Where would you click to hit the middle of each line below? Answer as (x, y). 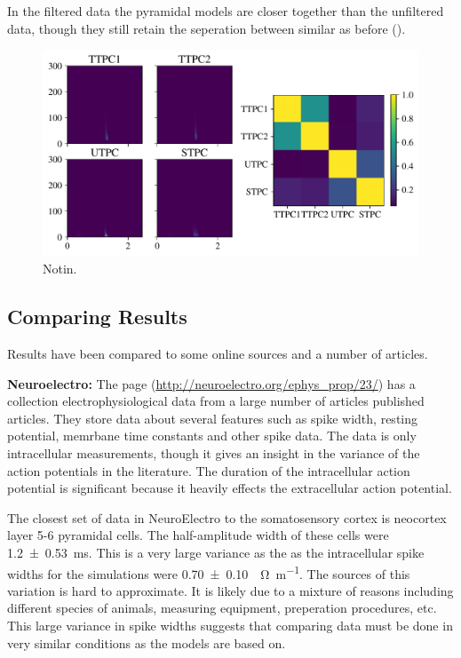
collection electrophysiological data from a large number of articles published (216, 401)
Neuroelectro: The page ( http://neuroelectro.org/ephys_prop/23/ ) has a (211, 383)
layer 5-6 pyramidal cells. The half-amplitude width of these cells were (198, 535)
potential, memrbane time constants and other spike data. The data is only (212, 436)
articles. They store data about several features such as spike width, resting (212, 418)
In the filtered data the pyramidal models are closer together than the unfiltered (226, 11)
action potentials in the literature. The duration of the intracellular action (209, 470)
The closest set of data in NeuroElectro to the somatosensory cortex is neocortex (227, 517)
